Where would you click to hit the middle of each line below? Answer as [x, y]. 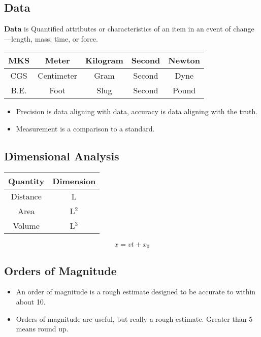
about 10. [31, 302]
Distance [26, 196]
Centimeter [57, 76]
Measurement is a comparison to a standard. [85, 128]
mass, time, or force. [66, 38]
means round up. [42, 329]
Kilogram [104, 60]
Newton [184, 60]
